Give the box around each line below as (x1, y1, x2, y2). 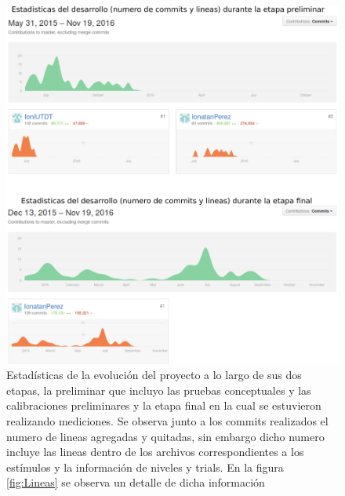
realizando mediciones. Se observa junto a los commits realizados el (6, 412, 329, 429)
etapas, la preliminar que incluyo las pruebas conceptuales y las (6, 381, 311, 398)
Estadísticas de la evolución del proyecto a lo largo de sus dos (6, 367, 302, 383)
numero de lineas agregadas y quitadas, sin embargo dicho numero (6, 428, 325, 444)
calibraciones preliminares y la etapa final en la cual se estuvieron (6, 397, 321, 414)
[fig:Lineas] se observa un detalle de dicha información (6, 474, 265, 491)
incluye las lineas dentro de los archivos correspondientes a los (6, 443, 304, 460)
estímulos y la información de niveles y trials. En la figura (6, 458, 284, 475)
